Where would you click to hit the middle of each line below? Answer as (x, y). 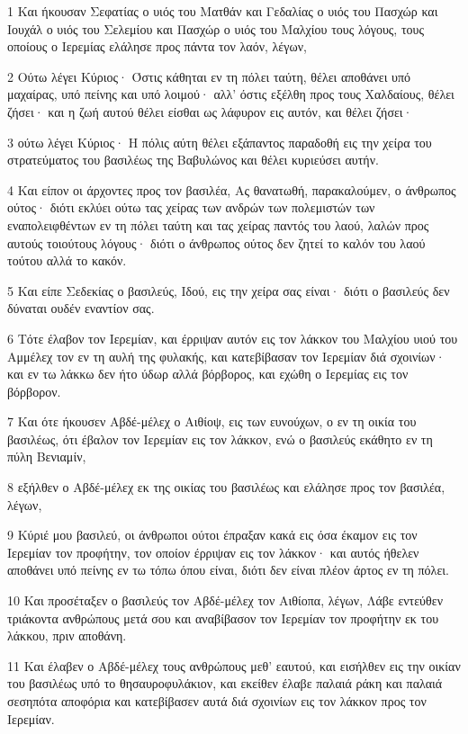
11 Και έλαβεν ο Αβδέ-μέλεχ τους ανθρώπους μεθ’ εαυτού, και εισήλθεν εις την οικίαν (234, 665)
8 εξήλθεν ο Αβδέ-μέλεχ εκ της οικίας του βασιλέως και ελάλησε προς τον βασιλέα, (226, 487)
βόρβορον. (34, 391)
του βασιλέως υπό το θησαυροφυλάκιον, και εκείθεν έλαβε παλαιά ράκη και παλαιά (225, 683)
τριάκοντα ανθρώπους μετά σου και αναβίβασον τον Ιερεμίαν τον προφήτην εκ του (223, 618)
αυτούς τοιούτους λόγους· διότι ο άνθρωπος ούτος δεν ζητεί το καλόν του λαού (216, 242)
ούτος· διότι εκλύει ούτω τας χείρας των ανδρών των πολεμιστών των (191, 207)
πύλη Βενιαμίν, (47, 457)
